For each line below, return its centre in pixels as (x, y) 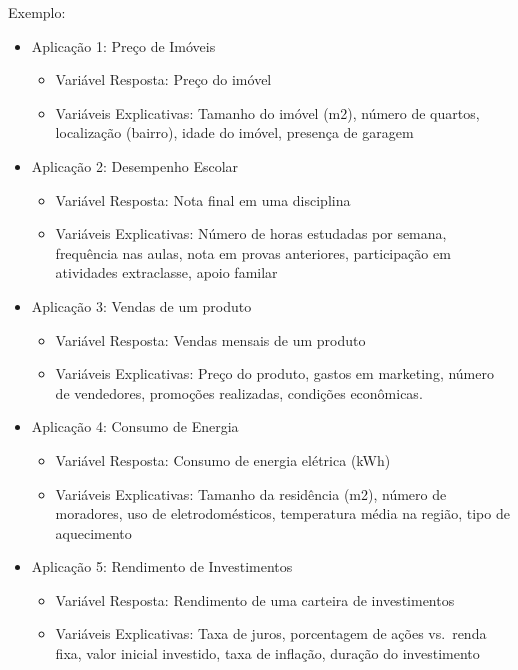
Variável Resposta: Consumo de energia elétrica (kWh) (223, 459)
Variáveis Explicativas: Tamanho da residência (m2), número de (251, 493)
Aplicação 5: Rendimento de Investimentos (162, 566)
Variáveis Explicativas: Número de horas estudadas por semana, (251, 233)
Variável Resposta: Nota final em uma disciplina (203, 199)
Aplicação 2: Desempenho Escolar (135, 165)
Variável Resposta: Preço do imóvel (163, 79)
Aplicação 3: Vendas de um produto (141, 305)
